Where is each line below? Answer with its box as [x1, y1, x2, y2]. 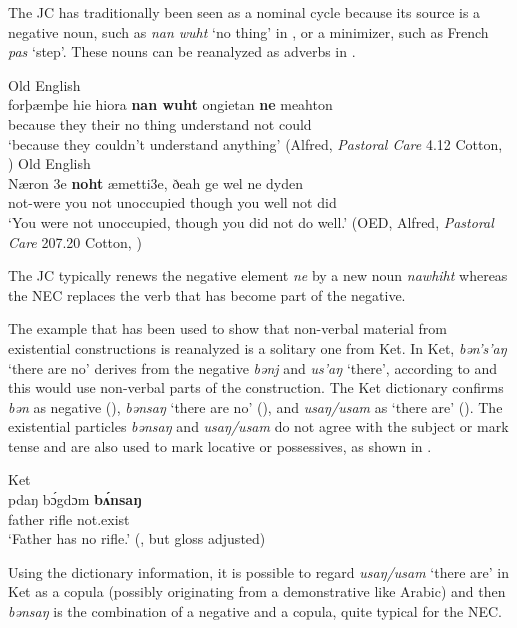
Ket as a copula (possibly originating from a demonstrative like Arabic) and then [8, 581, 506, 602]
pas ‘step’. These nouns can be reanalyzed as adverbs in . [8, 41, 356, 62]
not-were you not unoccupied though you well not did [8, 192, 337, 213]
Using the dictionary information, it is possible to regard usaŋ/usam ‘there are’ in [8, 561, 509, 582]
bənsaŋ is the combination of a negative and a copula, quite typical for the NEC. [8, 601, 502, 622]
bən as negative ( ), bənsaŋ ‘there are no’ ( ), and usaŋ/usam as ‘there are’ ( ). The [8, 396, 503, 417]
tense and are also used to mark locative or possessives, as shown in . [8, 435, 432, 456]
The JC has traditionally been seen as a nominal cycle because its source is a [8, 2, 481, 22]
